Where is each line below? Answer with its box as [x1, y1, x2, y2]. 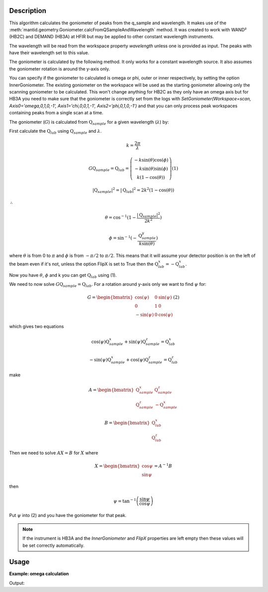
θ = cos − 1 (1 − [105, 214, 136, 220]
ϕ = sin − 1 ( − [109, 234, 137, 241]
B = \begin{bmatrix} [104, 420, 150, 426]
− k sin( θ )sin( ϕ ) [134, 166, 168, 171]
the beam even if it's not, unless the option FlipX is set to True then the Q [9, 261, 159, 267]
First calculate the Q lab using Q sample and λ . [9, 128, 102, 135]
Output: [9, 580, 25, 586]
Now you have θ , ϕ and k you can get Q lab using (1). [9, 272, 117, 279]
